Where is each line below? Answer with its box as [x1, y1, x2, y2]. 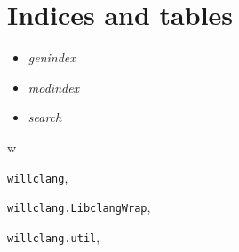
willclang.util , [7, 227, 100, 246]
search [28, 108, 62, 126]
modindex [28, 77, 80, 96]
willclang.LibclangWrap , [7, 198, 151, 216]
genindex [28, 48, 76, 67]
